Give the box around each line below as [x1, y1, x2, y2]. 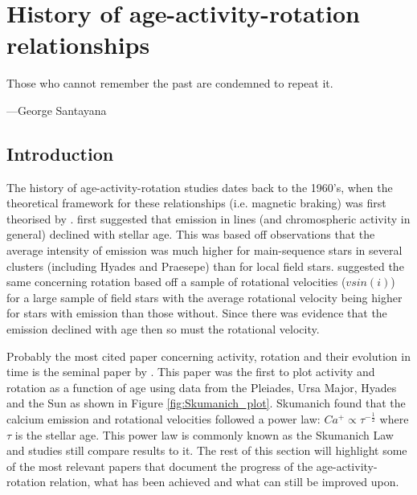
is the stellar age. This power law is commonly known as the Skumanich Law [14, 426, 394, 443]
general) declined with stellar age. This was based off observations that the [6, 226, 375, 243]
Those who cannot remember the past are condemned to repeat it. [6, 75, 333, 92]
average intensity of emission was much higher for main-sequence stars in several [6, 242, 403, 259]
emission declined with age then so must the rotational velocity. [6, 321, 320, 337]
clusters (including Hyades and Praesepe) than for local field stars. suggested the [6, 257, 404, 274]
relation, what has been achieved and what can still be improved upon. [49, 473, 399, 490]
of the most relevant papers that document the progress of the [6, 457, 313, 474]
